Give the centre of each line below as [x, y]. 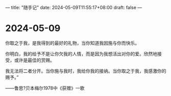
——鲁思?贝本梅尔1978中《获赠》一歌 [45, 88]
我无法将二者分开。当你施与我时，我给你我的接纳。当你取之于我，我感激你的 [86, 71]
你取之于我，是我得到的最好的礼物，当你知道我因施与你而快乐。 [72, 43]
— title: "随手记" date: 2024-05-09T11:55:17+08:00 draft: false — [74, 7]
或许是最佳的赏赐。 [34, 60]
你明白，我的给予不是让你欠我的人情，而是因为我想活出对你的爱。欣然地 [81, 54]
